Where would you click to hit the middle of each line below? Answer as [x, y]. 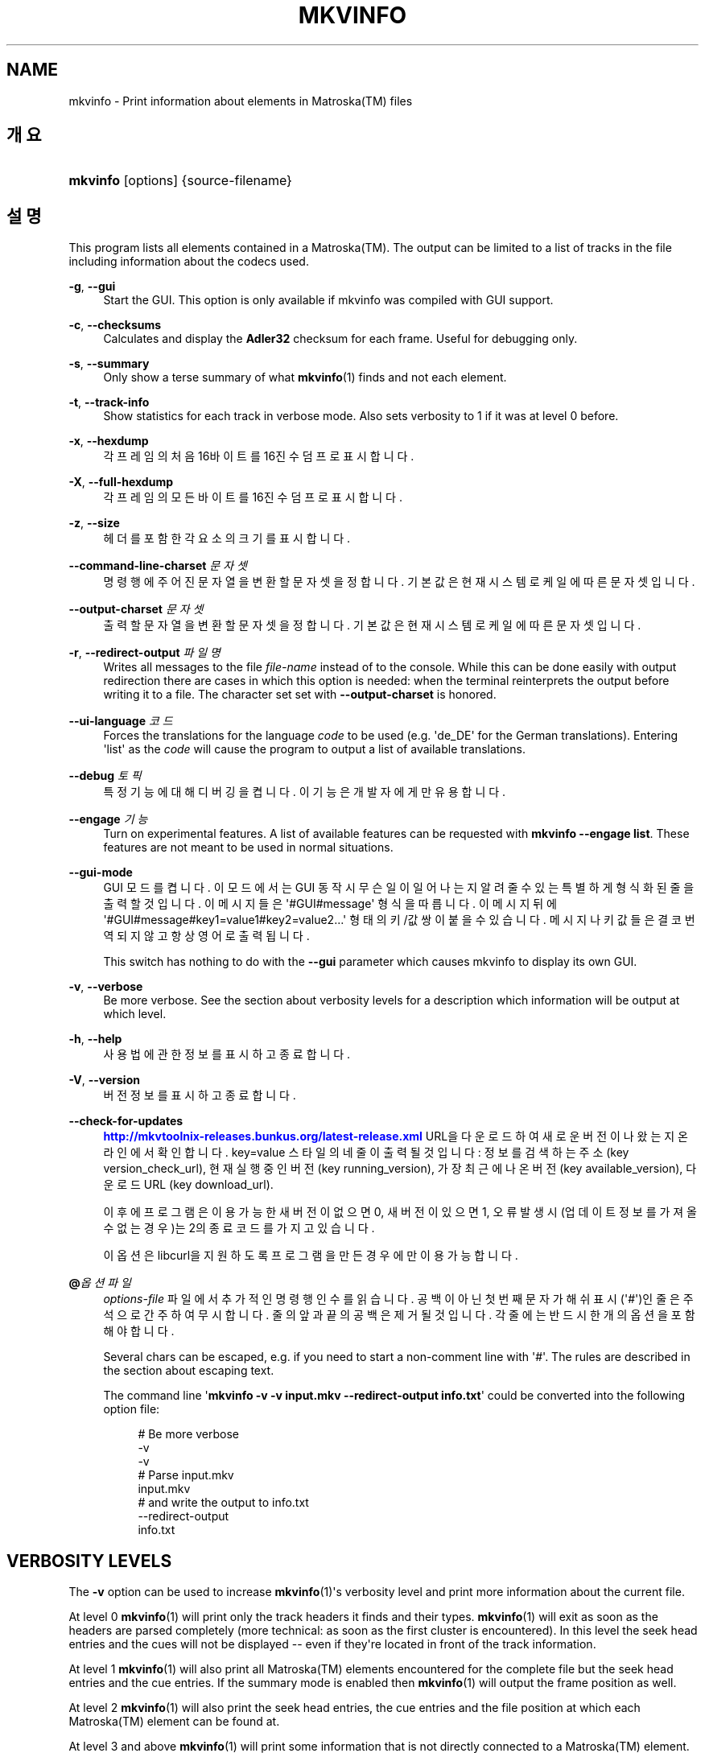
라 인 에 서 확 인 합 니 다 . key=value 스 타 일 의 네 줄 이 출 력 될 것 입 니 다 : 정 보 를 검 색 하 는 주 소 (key [366, 1153]
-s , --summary [109, 364]
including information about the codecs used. [189, 262]
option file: [132, 1409]
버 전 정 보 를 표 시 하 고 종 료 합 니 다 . [200, 1095]
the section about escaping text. [189, 1371]
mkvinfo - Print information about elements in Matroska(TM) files [241, 101]
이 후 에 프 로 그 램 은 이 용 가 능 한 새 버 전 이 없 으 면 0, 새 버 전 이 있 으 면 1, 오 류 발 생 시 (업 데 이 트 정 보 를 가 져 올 [400, 1212]
